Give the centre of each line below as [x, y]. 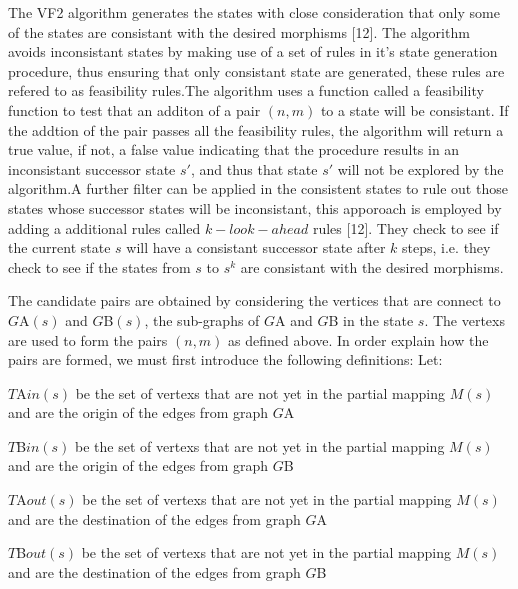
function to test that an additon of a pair [134, 109]
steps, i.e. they [446, 247]
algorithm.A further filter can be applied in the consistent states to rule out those [258, 188]
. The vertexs [464, 319]
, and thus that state [254, 168]
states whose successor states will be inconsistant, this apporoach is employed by [255, 207]
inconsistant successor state [92, 168]
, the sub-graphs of [202, 319]
